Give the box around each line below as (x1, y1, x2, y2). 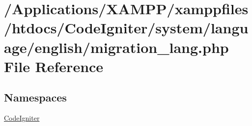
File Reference (4, 56, 104, 76)
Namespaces (4, 90, 67, 105)
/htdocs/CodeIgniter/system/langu (4, 18, 249, 38)
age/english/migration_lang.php (4, 37, 229, 57)
